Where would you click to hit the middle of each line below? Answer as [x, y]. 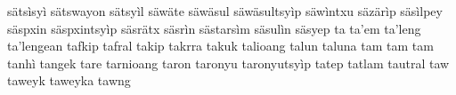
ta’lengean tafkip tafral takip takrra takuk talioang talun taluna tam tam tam [220, 46]
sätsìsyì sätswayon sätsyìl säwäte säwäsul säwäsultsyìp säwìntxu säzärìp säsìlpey [225, 11]
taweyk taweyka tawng [69, 80]
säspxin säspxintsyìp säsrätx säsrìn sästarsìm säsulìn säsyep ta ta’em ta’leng [214, 28]
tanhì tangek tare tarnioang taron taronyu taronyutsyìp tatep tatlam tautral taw [228, 63]
